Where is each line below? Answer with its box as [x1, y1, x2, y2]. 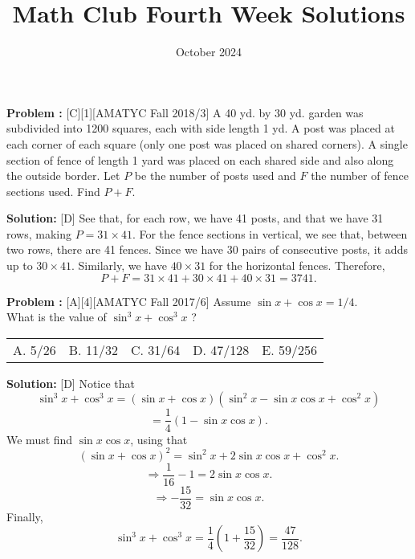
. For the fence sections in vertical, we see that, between [132, 225, 408, 242]
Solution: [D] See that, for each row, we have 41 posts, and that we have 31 [6, 210, 384, 226]
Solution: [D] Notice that [6, 374, 136, 391]
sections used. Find [6, 182, 100, 199]
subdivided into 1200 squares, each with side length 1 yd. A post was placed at [6, 120, 395, 137]
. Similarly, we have [71, 257, 167, 274]
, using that [130, 430, 188, 447]
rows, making [6, 225, 72, 242]
